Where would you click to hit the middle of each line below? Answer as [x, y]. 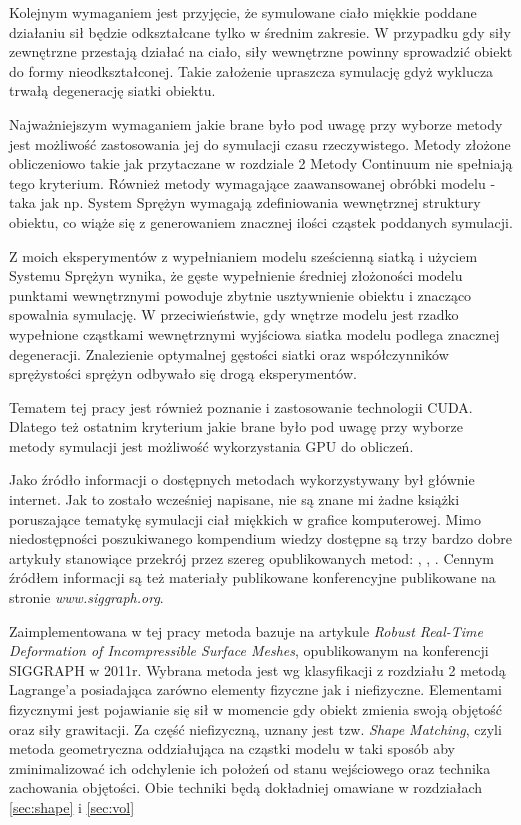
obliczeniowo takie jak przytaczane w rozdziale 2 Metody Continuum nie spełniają [261, 163]
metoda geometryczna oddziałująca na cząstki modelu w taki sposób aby [232, 748]
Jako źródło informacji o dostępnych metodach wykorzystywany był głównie [242, 479]
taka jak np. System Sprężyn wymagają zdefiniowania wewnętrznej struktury [245, 202]
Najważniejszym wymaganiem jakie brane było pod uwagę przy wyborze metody [256, 123]
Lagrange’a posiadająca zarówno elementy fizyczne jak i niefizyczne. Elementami [255, 689]
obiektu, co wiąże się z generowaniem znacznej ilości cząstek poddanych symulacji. [261, 221]
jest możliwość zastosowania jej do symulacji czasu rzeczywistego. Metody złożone [260, 143]
